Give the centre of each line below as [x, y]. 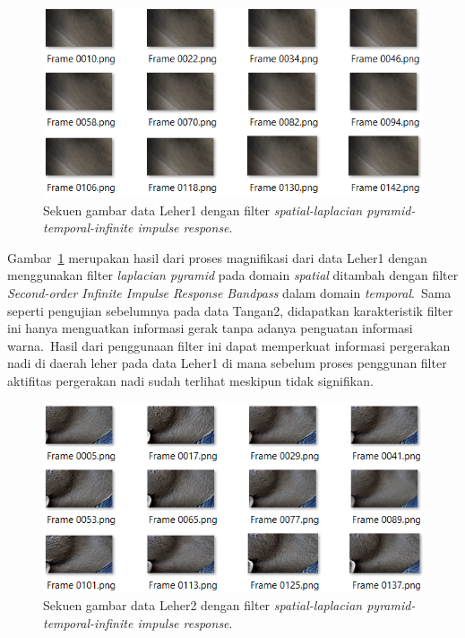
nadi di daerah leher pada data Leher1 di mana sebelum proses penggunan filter [227, 363]
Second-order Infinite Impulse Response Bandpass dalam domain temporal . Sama [229, 292]
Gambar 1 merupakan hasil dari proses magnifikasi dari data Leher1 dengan [217, 257]
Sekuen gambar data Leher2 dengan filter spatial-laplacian [203, 605]
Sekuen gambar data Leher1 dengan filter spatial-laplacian [203, 210]
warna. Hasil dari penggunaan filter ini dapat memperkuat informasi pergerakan [229, 345]
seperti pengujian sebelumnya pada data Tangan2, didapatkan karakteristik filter [230, 310]
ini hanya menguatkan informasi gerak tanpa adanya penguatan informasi [210, 328]
